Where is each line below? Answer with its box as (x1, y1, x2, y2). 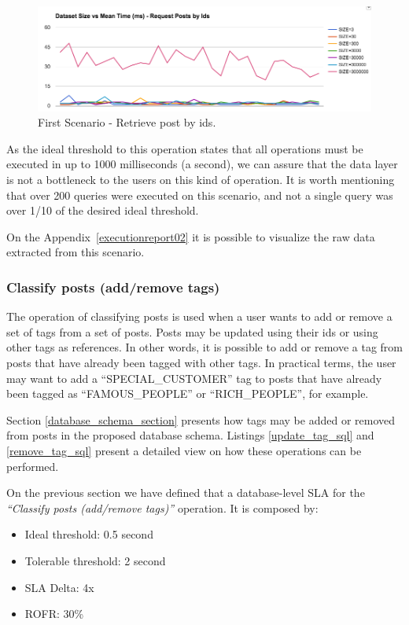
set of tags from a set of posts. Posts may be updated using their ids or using (6, 323, 378, 340)
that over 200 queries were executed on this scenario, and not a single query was (6, 186, 393, 203)
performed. (6, 458, 59, 474)
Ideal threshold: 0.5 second (24, 526, 153, 542)
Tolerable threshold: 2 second (24, 552, 166, 568)
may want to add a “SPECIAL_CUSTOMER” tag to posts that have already (6, 369, 382, 386)
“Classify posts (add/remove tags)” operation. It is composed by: (6, 499, 319, 516)
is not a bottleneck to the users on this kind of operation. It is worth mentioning (6, 171, 395, 188)
